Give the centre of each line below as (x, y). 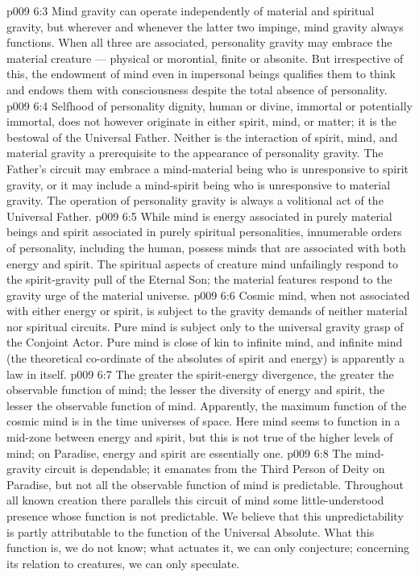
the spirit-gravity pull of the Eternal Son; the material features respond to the (199, 279)
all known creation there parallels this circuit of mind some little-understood (195, 500)
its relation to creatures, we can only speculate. (123, 563)
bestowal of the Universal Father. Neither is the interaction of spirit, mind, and (202, 137)
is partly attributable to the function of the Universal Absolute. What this (191, 531)
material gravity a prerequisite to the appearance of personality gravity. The (195, 153)
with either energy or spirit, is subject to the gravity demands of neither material (207, 311)
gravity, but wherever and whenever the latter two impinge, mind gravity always (205, 26)
